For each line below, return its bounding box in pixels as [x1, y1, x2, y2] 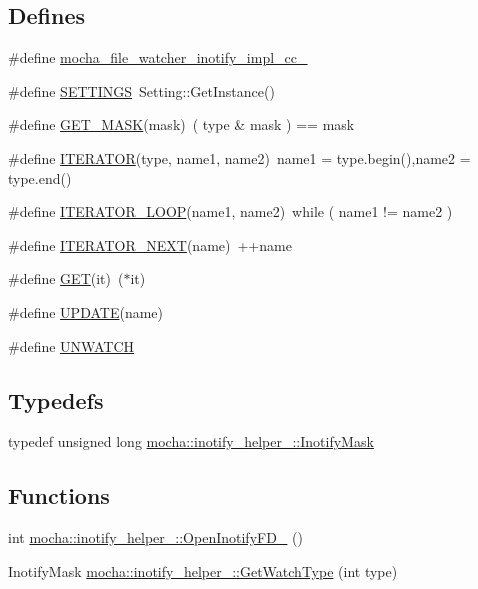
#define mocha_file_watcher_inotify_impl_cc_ [8, 47, 308, 68]
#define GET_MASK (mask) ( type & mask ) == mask [8, 114, 355, 135]
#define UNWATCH [8, 335, 135, 356]
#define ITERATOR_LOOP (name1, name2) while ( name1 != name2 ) [8, 201, 453, 222]
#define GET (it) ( [8, 268, 124, 289]
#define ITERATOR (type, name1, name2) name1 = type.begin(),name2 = [8, 147, 471, 168]
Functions [8, 480, 110, 511]
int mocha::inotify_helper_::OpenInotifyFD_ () [8, 527, 303, 548]
